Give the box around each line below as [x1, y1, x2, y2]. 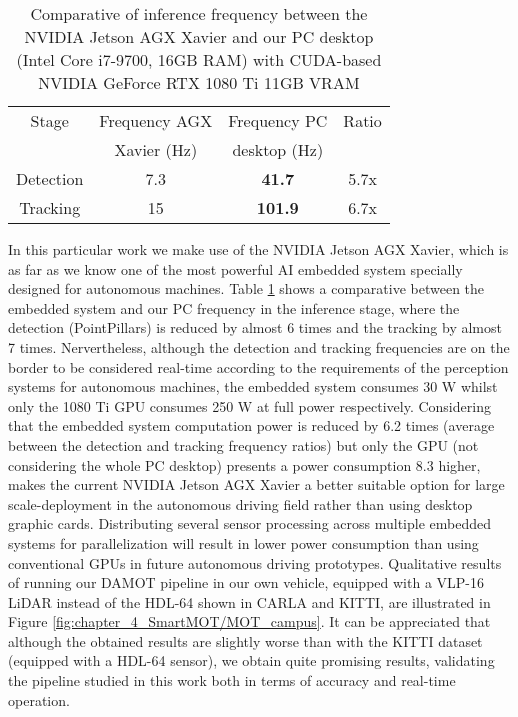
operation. [8, 689, 70, 710]
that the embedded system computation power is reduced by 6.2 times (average [8, 415, 495, 436]
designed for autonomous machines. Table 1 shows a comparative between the [8, 278, 485, 299]
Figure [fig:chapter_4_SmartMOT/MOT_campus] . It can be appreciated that [8, 611, 491, 632]
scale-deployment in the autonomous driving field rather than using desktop [8, 493, 473, 514]
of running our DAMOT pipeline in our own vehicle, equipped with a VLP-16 [8, 572, 484, 593]
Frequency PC [228, 109, 328, 132]
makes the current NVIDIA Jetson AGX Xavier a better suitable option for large [8, 474, 505, 495]
